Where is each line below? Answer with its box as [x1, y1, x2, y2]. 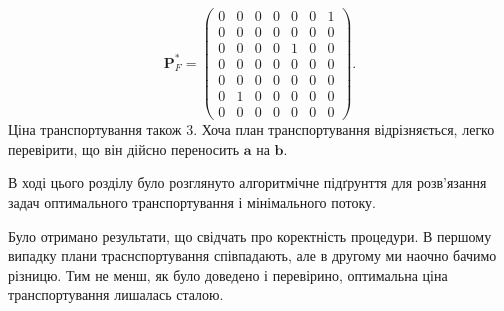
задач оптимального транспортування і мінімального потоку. [8, 192, 376, 213]
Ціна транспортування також [8, 119, 182, 140]
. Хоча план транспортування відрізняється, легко [193, 119, 495, 140]
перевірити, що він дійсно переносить [8, 138, 240, 159]
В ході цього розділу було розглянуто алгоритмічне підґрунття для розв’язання [8, 172, 487, 193]
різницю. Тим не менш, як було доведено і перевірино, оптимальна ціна [8, 264, 448, 285]
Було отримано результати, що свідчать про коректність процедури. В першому [8, 225, 492, 246]
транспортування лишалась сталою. [8, 284, 224, 305]
